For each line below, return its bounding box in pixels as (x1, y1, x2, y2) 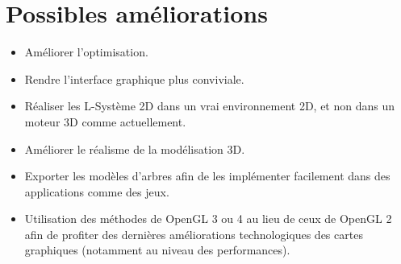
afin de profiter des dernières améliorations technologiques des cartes (24, 225, 363, 242)
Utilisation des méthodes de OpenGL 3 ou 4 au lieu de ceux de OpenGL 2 (24, 210, 392, 227)
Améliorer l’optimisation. (24, 43, 148, 60)
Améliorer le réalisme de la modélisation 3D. (24, 140, 245, 157)
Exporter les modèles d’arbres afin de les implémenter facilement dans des (24, 167, 391, 184)
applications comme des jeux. (24, 183, 169, 200)
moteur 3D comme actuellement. (24, 113, 186, 130)
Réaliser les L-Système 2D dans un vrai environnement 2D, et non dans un (24, 97, 395, 114)
